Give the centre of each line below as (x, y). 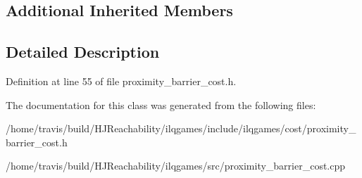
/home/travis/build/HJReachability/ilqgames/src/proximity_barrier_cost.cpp (176, 166)
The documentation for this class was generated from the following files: (161, 104)
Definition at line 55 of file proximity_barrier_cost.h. (121, 81)
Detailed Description (83, 52)
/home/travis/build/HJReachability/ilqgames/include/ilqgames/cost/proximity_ (181, 128)
